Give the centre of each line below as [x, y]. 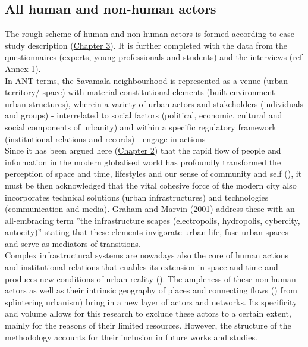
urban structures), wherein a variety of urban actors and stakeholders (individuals [154, 103]
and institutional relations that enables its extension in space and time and [142, 267]
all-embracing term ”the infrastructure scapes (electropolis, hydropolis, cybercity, [153, 220]
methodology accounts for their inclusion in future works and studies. [131, 337]
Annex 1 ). [23, 68]
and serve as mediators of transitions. [73, 243]
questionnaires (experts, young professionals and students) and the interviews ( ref [154, 57]
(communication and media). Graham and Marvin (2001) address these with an [150, 209]
